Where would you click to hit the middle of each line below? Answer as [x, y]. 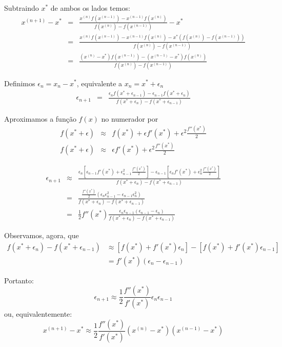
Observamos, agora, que [42, 235]
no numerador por [130, 118]
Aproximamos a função [40, 118]
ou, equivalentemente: [38, 314]
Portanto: [19, 280]
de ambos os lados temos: [90, 8]
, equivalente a [99, 83]
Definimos [20, 83]
